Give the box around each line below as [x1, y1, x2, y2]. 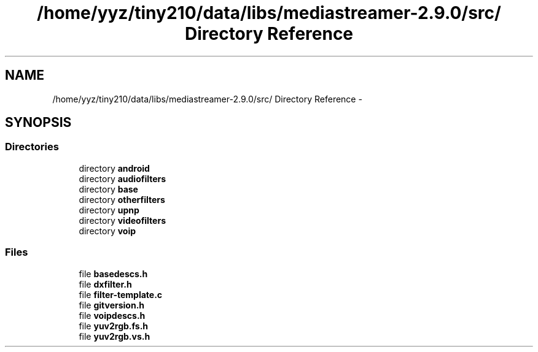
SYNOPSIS [5, 115, 72, 131]
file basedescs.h [79, 268, 148, 279]
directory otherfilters [79, 194, 165, 205]
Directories [5, 140, 59, 153]
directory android [79, 163, 150, 174]
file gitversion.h [79, 299, 145, 310]
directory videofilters [79, 215, 166, 226]
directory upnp [79, 204, 139, 215]
